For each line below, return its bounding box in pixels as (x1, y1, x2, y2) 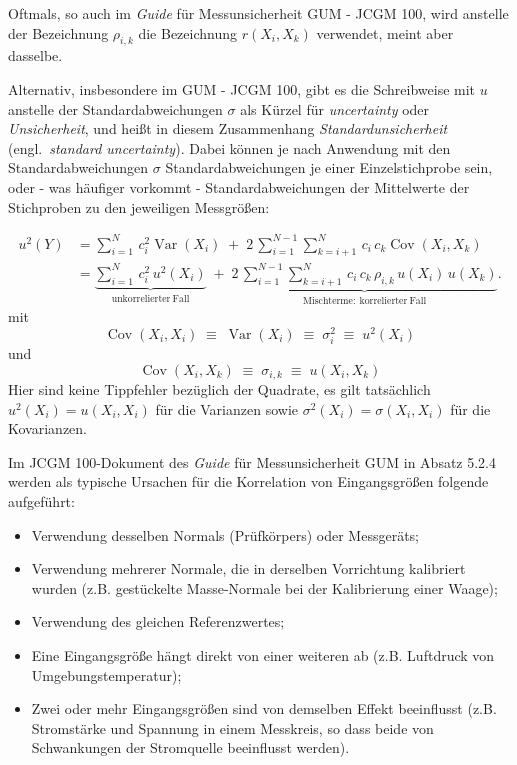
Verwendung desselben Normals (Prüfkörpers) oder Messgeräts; (31, 524, 419, 545)
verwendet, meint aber (316, 22, 454, 43)
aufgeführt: (8, 491, 75, 512)
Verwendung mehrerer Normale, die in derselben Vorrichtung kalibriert (31, 558, 466, 579)
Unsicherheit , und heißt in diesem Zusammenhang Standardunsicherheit (8, 118, 448, 139)
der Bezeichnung (8, 22, 109, 43)
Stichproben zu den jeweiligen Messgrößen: (8, 196, 270, 217)
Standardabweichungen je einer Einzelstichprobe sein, (165, 157, 493, 178)
